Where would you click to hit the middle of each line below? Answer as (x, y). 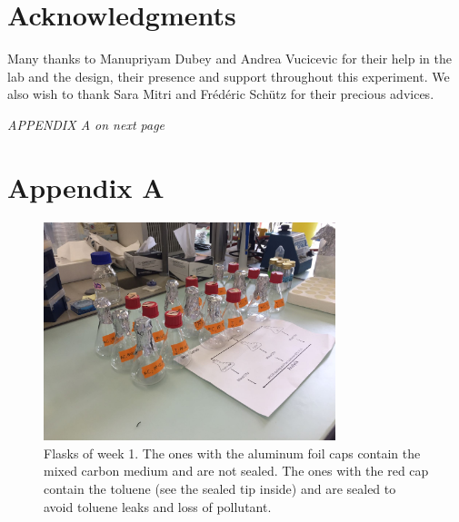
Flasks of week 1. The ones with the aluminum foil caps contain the (232, 453)
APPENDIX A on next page (86, 124)
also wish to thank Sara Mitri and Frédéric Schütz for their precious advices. (221, 94)
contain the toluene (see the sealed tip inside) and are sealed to (220, 489)
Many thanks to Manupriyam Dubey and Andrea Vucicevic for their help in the (229, 59)
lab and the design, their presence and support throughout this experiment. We (229, 76)
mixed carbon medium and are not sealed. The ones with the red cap (236, 471)
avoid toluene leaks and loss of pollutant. (158, 506)
